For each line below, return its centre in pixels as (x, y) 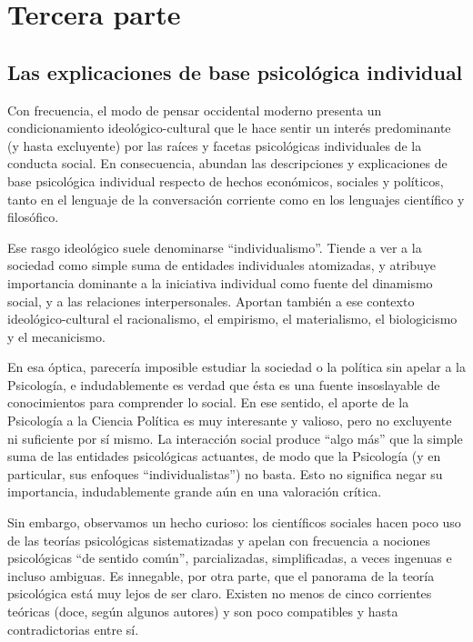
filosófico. (33, 217)
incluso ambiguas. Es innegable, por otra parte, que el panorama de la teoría (221, 575)
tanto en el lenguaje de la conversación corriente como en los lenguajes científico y (236, 199)
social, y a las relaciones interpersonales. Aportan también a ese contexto (211, 301)
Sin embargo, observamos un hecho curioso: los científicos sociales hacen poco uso (234, 522)
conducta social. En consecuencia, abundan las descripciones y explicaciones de (227, 163)
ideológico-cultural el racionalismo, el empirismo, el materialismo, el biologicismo (232, 319)
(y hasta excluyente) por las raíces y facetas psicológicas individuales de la (215, 145)
